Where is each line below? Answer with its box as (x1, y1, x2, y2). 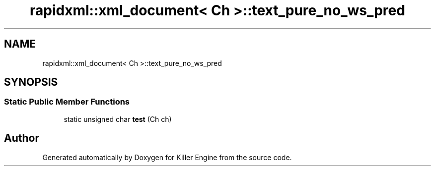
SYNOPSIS (4, 76, 58, 89)
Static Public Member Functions (4, 97, 130, 107)
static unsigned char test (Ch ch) (64, 114, 172, 123)
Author (4, 132, 39, 145)
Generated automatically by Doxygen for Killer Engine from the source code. (42, 153, 292, 162)
